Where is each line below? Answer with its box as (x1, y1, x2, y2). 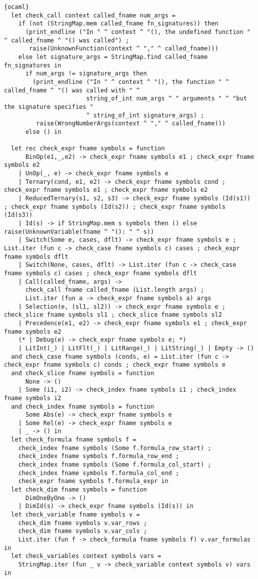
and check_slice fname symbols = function (11, 369, 154, 377)
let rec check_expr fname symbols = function (11, 145, 165, 152)
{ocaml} (4, 3, 29, 10)
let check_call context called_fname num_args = (11, 11, 176, 19)
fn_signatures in (4, 61, 61, 69)
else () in (25, 128, 61, 135)
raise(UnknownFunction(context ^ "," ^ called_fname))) (29, 45, 219, 52)
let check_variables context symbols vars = (11, 553, 161, 560)
